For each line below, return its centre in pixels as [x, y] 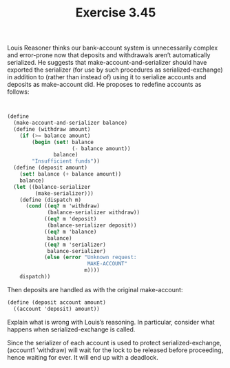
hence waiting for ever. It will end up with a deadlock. [83, 357]
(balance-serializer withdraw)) [93, 213]
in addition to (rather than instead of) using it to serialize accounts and [107, 77]
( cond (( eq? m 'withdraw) [62, 206]
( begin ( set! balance [63, 142]
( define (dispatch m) [50, 200]
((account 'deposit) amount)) [56, 309]
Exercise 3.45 [116, 13]
